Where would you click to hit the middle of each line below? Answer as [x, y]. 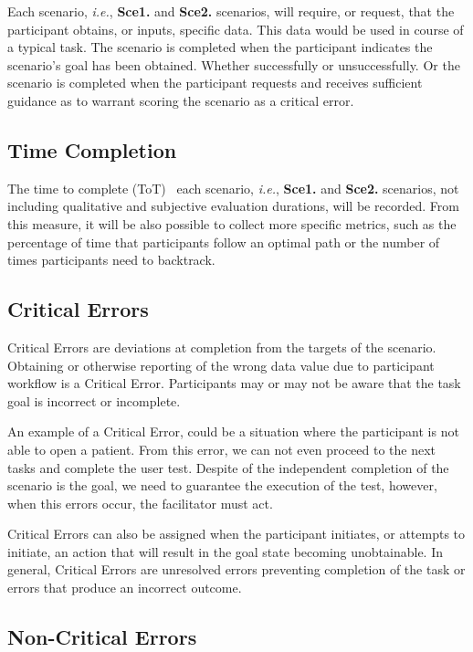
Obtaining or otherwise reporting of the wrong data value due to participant [221, 365]
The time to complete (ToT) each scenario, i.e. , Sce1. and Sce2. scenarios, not [233, 188]
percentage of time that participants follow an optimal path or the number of [224, 242]
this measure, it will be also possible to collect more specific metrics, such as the [232, 223]
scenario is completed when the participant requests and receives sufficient [215, 83]
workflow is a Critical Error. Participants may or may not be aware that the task [234, 383]
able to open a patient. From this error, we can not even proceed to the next [222, 449]
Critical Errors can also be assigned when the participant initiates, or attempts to [236, 534]
